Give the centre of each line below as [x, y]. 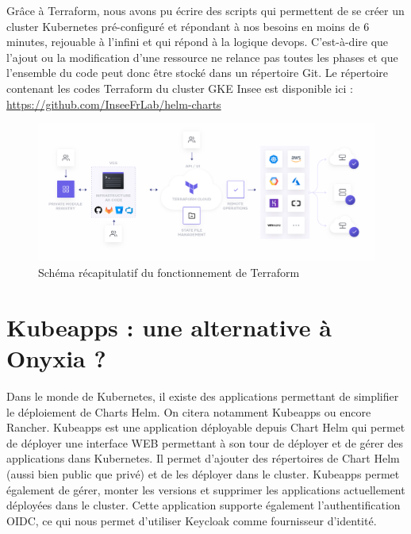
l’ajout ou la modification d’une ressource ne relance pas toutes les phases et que [202, 57]
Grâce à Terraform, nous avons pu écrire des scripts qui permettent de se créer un [205, 10]
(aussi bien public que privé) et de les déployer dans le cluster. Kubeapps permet [203, 473]
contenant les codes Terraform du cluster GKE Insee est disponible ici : [180, 88]
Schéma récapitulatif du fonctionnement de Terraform [169, 273]
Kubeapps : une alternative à [169, 327]
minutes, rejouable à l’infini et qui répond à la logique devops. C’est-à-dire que [198, 42]
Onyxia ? [56, 358]
